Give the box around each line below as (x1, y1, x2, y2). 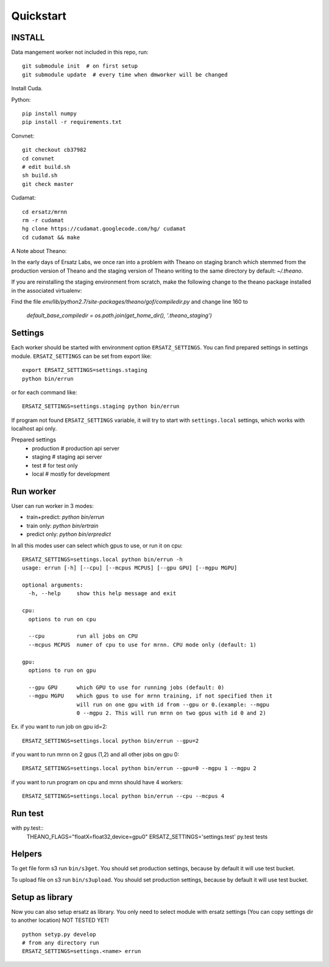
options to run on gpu (28, 666, 96, 674)
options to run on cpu (28, 616, 96, 623)
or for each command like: (11, 388, 77, 396)
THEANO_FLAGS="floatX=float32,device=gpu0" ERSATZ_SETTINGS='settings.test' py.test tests (26, 833, 268, 840)
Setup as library (11, 892, 73, 902)
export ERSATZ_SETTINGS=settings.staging (22, 366, 147, 374)
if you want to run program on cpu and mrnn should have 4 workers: (11, 778, 183, 786)
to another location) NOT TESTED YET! (11, 916, 109, 924)
